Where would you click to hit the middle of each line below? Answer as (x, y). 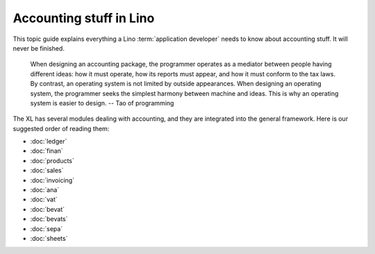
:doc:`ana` (45, 190)
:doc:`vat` (44, 200)
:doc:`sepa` (47, 228)
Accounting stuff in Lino (84, 18)
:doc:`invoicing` (52, 180)
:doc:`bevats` (49, 219)
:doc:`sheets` (49, 238)
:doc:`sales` (47, 171)
